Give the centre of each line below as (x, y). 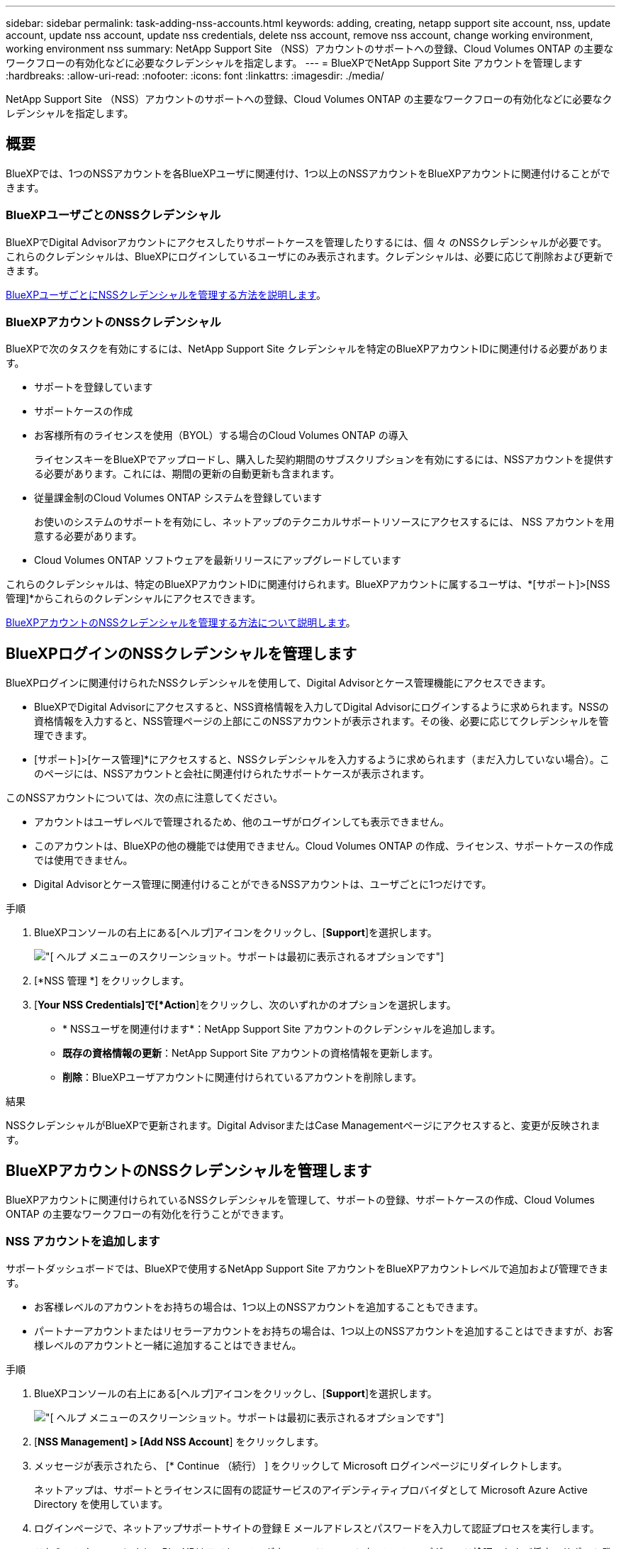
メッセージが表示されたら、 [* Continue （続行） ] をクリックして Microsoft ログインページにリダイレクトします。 (301, 1465)
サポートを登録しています (94, 387)
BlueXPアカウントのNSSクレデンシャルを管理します (189, 1170)
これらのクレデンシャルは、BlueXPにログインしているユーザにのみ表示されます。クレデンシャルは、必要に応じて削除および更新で (309, 256)
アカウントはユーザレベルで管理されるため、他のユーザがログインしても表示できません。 (242, 822)
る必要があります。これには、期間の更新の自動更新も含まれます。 (187, 474)
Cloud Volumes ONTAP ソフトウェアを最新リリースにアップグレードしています (218, 560)
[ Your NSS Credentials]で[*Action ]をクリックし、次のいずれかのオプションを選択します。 (245, 1005)
